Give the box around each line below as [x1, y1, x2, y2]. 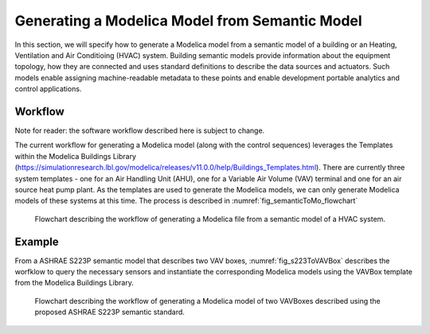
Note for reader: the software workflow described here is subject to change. [14, 126, 265, 135]
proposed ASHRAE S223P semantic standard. [34, 307, 185, 317]
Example [14, 235, 59, 248]
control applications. [14, 84, 82, 94]
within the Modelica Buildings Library [14, 151, 137, 161]
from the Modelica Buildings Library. [14, 278, 135, 288]
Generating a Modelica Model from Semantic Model [14, 12, 362, 29]
